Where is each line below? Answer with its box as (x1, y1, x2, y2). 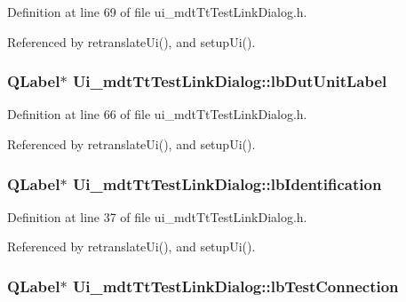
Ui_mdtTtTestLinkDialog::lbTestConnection (72, 274, 399, 297)
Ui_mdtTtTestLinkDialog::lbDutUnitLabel (72, 70, 387, 92)
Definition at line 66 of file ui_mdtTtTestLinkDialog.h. (7, 105, 307, 123)
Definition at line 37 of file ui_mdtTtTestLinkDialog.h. (7, 207, 307, 226)
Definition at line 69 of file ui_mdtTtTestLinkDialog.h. (7, 3, 307, 20)
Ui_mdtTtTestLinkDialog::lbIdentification (72, 172, 382, 195)
